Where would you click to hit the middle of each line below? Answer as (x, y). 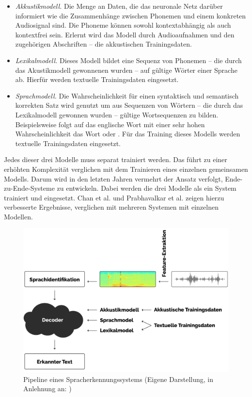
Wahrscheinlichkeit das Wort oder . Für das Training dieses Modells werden (128, 134)
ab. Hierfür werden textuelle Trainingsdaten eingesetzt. (97, 79)
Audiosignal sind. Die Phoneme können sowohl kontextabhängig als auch (123, 25)
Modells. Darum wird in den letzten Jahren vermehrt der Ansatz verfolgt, (113, 178)
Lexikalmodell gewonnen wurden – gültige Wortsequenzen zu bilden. (117, 114)
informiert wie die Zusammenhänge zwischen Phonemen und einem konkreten (131, 15)
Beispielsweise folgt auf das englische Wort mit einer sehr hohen (110, 124)
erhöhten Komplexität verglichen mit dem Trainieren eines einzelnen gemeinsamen (126, 169)
